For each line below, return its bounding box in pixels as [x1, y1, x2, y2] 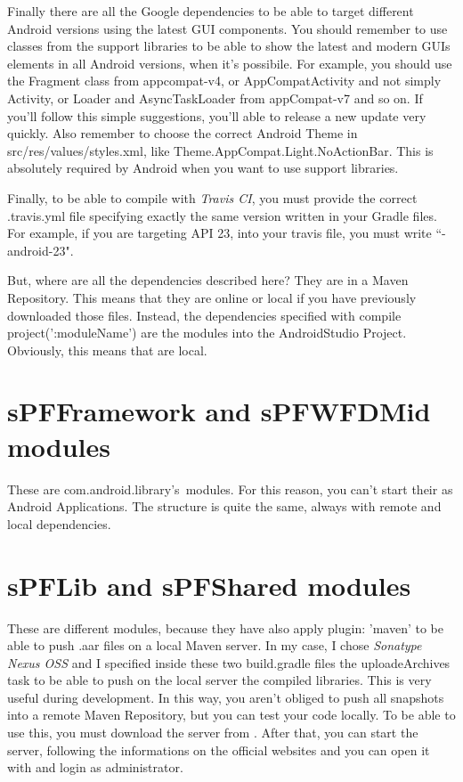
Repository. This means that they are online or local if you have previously [7, 288, 417, 306]
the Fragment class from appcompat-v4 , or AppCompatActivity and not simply [7, 71, 442, 90]
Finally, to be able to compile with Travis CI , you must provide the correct [7, 188, 418, 207]
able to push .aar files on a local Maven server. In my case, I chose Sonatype [7, 636, 422, 655]
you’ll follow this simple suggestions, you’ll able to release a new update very [7, 106, 426, 125]
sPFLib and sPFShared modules [7, 566, 411, 603]
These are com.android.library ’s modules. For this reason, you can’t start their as [7, 479, 453, 498]
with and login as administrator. [7, 758, 183, 777]
